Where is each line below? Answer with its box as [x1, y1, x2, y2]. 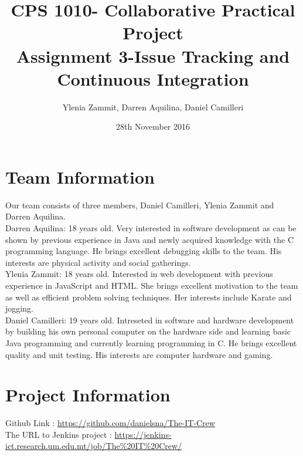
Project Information [5, 383, 171, 407]
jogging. [5, 302, 33, 315]
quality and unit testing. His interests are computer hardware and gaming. [5, 348, 273, 360]
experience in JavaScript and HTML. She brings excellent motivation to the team [5, 279, 298, 291]
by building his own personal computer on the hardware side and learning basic [5, 325, 291, 337]
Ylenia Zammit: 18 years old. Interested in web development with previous [5, 268, 273, 280]
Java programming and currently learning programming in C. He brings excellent [5, 336, 297, 349]
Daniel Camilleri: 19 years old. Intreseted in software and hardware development [5, 313, 294, 326]
